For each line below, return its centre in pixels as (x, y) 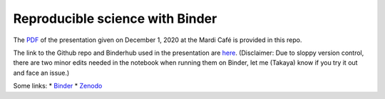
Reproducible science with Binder (115, 19)
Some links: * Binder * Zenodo (58, 86)
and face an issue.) (41, 73)
